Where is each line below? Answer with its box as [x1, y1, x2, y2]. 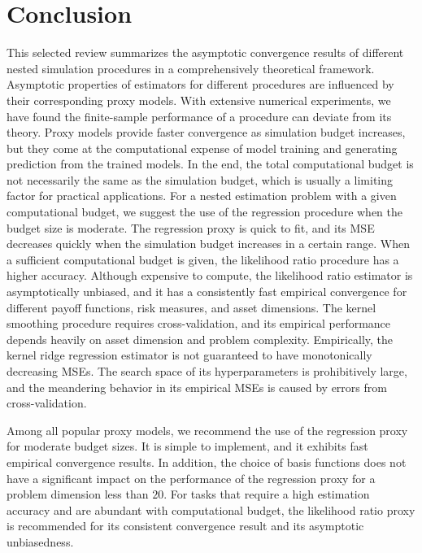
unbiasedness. [7, 533, 74, 550]
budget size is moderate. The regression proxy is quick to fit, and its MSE [7, 219, 375, 236]
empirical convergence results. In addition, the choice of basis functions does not [7, 453, 407, 470]
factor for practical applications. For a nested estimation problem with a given [7, 187, 397, 204]
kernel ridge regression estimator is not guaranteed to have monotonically [7, 346, 372, 364]
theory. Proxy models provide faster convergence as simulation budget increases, [7, 124, 406, 141]
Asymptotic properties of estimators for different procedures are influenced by [7, 76, 394, 93]
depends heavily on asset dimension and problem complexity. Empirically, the [7, 330, 394, 347]
